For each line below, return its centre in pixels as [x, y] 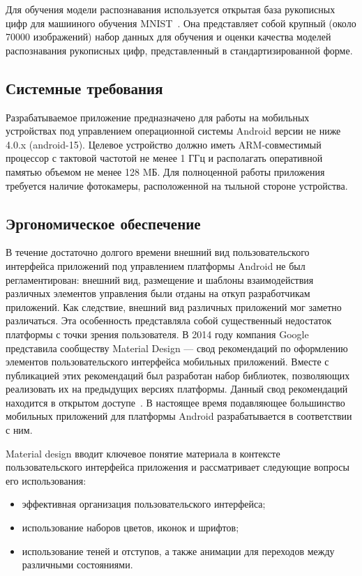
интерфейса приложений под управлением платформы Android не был [156, 265]
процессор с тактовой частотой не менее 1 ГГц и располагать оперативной [164, 158]
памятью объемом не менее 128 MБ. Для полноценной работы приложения [165, 171]
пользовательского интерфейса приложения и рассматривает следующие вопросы [178, 467]
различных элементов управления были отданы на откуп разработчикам [158, 293]
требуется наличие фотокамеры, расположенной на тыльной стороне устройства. [177, 185]
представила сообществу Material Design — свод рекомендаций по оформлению [177, 348]
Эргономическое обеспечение [103, 223]
